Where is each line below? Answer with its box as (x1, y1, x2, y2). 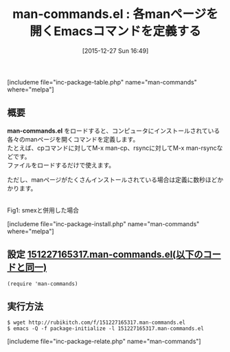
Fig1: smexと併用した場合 (7, 206, 80, 214)
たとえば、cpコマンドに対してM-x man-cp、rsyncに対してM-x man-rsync (7, 144, 218, 152)
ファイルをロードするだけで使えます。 (7, 161, 115, 169)
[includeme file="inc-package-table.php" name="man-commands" (7, 78, 197, 86)
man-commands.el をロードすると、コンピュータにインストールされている (7, 126, 220, 135)
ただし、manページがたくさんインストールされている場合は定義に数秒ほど (7, 175, 218, 184)
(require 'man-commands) (7, 280, 78, 287)
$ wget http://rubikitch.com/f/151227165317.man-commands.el (7, 319, 186, 327)
